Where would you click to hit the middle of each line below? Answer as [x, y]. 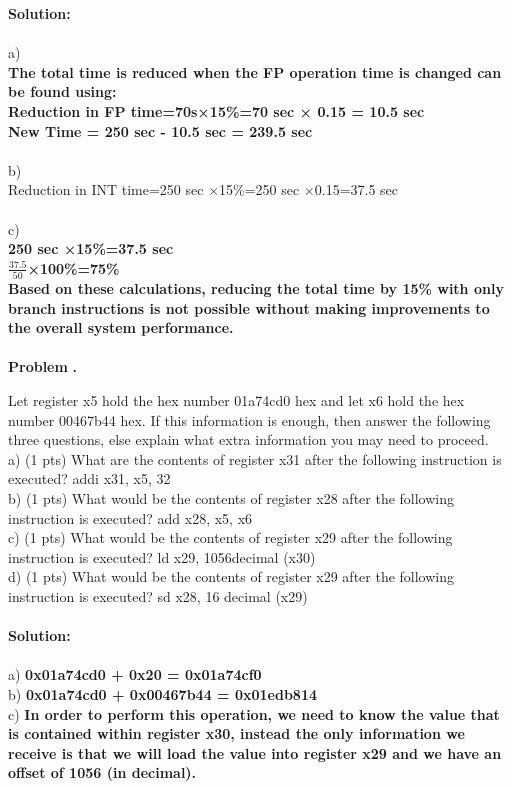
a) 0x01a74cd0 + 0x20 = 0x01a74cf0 [135, 674]
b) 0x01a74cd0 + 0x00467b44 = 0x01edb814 [163, 693]
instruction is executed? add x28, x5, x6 [130, 517]
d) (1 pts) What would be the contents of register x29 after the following [231, 576]
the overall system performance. [121, 327]
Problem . [43, 366]
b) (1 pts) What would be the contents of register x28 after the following [231, 497]
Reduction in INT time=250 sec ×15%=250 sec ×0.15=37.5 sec [203, 189]
